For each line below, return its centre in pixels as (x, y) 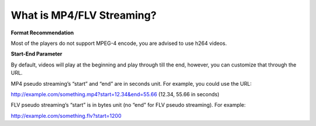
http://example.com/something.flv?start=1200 (66, 116)
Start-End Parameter (37, 54)
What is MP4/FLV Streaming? (84, 15)
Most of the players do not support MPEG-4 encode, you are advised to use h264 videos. (119, 43)
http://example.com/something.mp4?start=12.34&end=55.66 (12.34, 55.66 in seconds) (115, 94)
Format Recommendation (42, 33)
